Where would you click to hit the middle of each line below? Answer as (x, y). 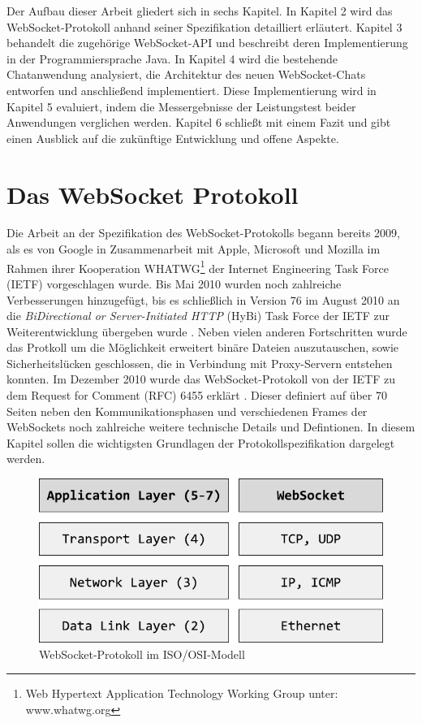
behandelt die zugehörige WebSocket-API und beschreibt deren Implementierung (207, 43)
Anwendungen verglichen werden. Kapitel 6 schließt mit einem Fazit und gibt (199, 122)
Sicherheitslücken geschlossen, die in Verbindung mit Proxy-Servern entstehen (200, 363)
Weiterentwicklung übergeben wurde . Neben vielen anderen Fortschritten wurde (207, 331)
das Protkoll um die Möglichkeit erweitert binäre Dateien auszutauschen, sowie (203, 347)
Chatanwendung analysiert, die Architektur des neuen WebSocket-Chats (186, 74)
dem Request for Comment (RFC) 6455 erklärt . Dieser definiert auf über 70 (197, 395)
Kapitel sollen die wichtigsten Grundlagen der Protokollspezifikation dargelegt (201, 442)
